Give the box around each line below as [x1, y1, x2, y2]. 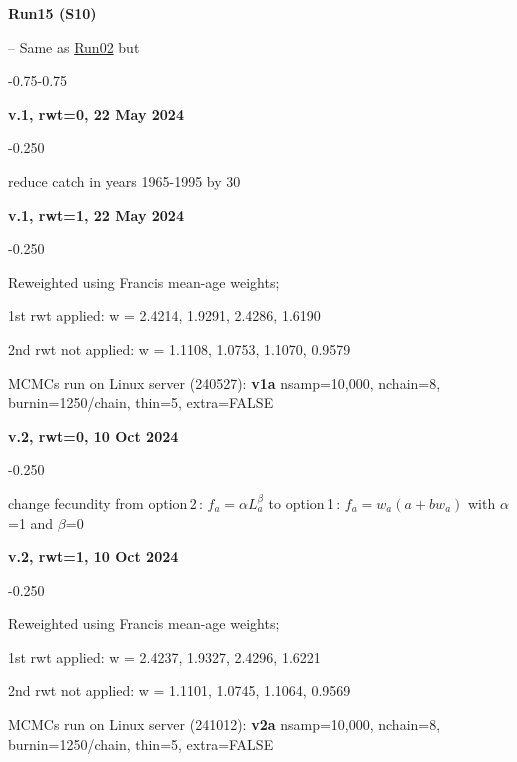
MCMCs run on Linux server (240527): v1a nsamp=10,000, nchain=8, [8, 372, 441, 393]
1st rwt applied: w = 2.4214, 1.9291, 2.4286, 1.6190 [8, 305, 321, 326]
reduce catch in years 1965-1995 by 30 [8, 170, 241, 191]
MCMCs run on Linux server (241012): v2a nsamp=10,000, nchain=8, [8, 714, 441, 735]
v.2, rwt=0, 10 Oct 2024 [8, 425, 179, 446]
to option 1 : [268, 492, 341, 513]
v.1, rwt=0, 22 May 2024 [8, 103, 184, 124]
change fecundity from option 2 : [8, 492, 203, 513]
